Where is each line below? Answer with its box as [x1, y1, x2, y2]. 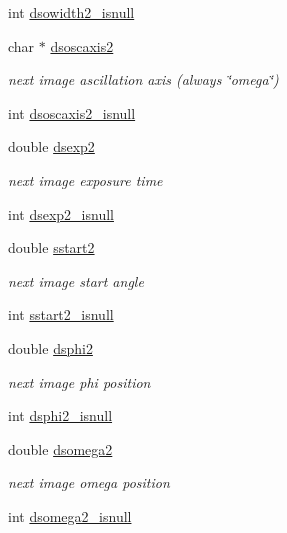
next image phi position [8, 371, 151, 392]
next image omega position [8, 472, 170, 493]
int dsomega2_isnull [8, 505, 132, 526]
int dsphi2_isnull [8, 405, 113, 426]
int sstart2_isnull [8, 304, 114, 325]
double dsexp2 [8, 136, 95, 157]
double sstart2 [8, 237, 95, 258]
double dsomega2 [8, 438, 113, 459]
